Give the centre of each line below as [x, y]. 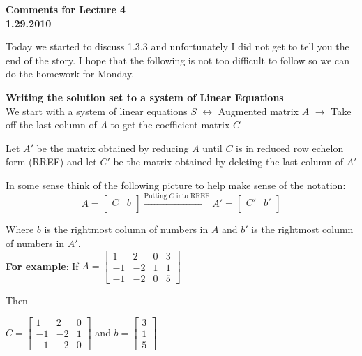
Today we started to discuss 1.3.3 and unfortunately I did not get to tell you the [178, 46]
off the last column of [51, 125]
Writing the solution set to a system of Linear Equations [145, 97]
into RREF [193, 196]
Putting [156, 196]
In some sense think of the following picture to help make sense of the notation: [176, 185]
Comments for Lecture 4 [66, 9]
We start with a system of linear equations [97, 111]
